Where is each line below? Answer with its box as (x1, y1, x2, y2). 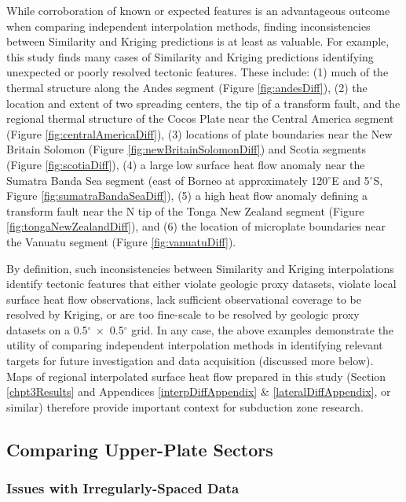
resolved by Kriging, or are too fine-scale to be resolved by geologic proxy (6, 306, 360, 323)
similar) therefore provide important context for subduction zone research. (6, 398, 364, 415)
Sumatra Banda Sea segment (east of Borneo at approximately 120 (6, 172, 328, 188)
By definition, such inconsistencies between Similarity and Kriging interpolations (6, 260, 394, 276)
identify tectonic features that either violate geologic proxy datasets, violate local (6, 275, 397, 292)
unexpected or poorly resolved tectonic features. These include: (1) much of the (6, 64, 389, 80)
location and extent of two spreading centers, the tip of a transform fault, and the (6, 94, 401, 111)
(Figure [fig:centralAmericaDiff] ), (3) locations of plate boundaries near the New (6, 125, 393, 142)
